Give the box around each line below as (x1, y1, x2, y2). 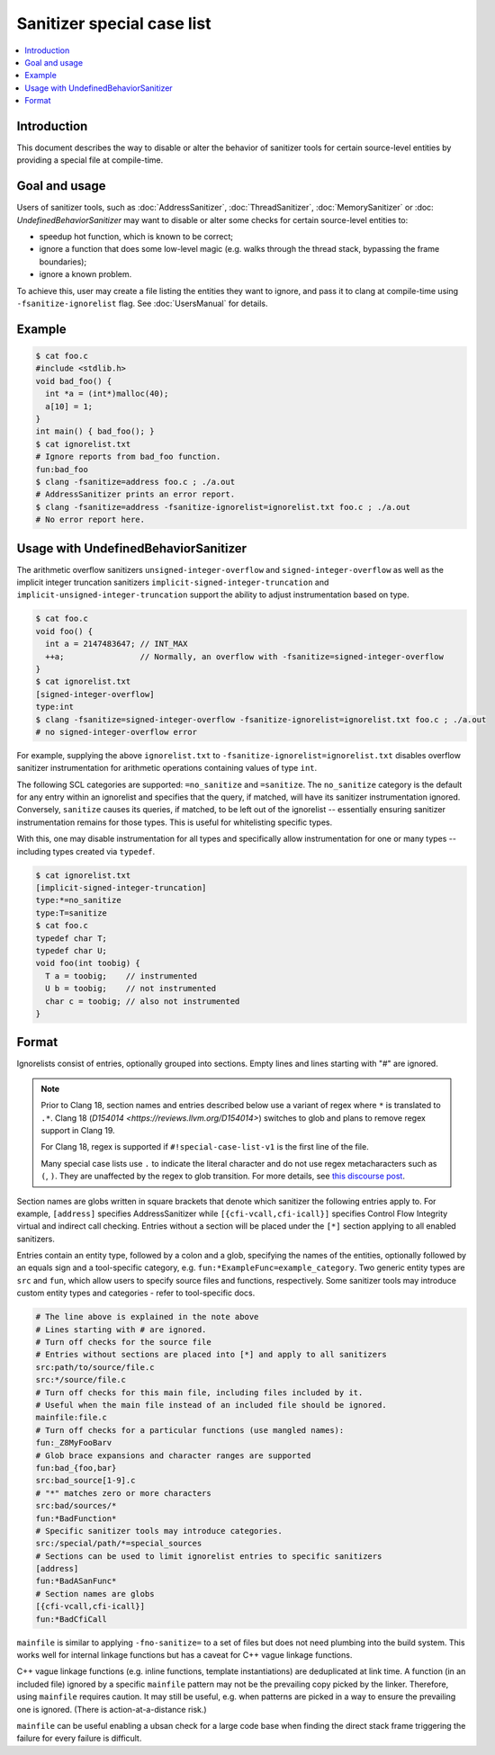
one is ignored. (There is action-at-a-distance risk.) (16, 1704, 207, 1715)
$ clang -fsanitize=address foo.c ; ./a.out (35, 477, 236, 487)
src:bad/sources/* (35, 1500, 117, 1511)
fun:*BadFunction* (35, 1513, 117, 1524)
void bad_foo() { (35, 376, 112, 386)
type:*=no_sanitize (35, 895, 121, 906)
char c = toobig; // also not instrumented (45, 996, 240, 1007)
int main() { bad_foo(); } (35, 426, 155, 436)
